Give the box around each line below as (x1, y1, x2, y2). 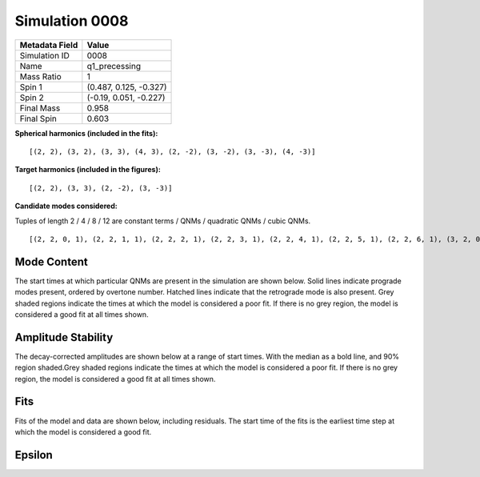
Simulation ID (19, 50, 70, 61)
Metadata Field (19, 39, 78, 50)
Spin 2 (19, 92, 44, 103)
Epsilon (14, 448, 54, 462)
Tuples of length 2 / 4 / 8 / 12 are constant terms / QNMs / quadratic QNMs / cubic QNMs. (14, 216, 311, 226)
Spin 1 (19, 81, 43, 92)
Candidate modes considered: (14, 201, 118, 211)
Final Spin (19, 113, 58, 124)
